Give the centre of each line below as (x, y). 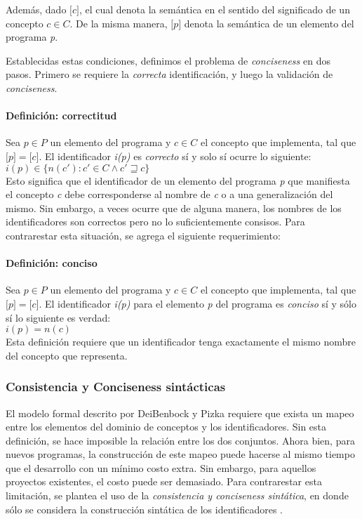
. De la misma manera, (119, 23)
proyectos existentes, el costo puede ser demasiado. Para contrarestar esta (164, 481)
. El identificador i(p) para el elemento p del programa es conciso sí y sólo (198, 303)
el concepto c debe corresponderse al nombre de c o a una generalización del (169, 194)
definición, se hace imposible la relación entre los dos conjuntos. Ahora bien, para (180, 440)
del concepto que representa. (67, 355)
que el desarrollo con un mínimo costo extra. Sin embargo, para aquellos (161, 467)
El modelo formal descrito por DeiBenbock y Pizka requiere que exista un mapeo (180, 413)
